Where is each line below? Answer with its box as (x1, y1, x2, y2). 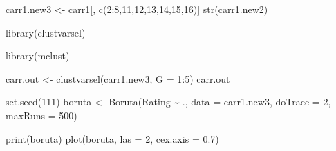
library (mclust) (6, 48, 70, 63)
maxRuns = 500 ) (6, 108, 77, 122)
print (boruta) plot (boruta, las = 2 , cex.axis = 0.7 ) (6, 131, 219, 145)
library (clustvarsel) (6, 25, 86, 39)
